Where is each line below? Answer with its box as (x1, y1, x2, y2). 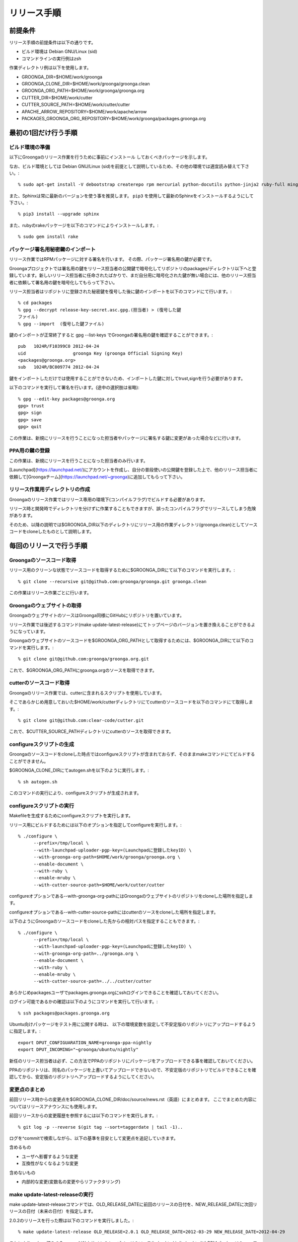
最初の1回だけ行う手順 (9, 128, 78, 137)
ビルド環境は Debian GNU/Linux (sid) (21, 49, 97, 55)
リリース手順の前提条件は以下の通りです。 (9, 40, 96, 46)
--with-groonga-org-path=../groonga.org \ (33, 950, 139, 956)
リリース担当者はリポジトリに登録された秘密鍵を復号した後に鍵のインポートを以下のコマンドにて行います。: (9, 288, 232, 294)
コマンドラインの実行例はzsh (21, 55, 81, 62)
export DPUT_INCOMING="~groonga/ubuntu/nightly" (18, 1047, 139, 1053)
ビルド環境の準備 (9, 144, 50, 151)
